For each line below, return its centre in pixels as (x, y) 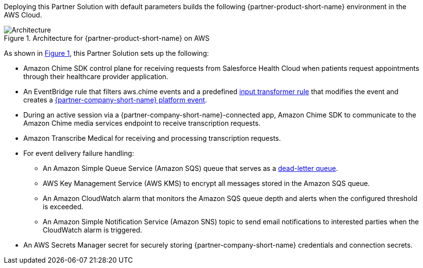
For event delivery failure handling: (79, 153)
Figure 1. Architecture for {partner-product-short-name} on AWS (107, 38)
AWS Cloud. (23, 15)
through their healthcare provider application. (96, 76)
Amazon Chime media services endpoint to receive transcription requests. (142, 123)
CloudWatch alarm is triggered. (93, 230)
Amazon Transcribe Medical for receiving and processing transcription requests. (152, 138)
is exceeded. (63, 207)
